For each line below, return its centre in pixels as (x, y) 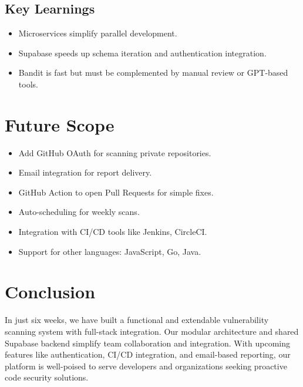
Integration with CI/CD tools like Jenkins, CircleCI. (113, 232)
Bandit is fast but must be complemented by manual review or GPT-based (153, 73)
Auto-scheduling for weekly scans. (79, 212)
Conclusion (50, 292)
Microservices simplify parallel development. (98, 33)
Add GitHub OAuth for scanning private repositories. (115, 152)
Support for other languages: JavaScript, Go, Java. (110, 251)
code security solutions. (47, 377)
